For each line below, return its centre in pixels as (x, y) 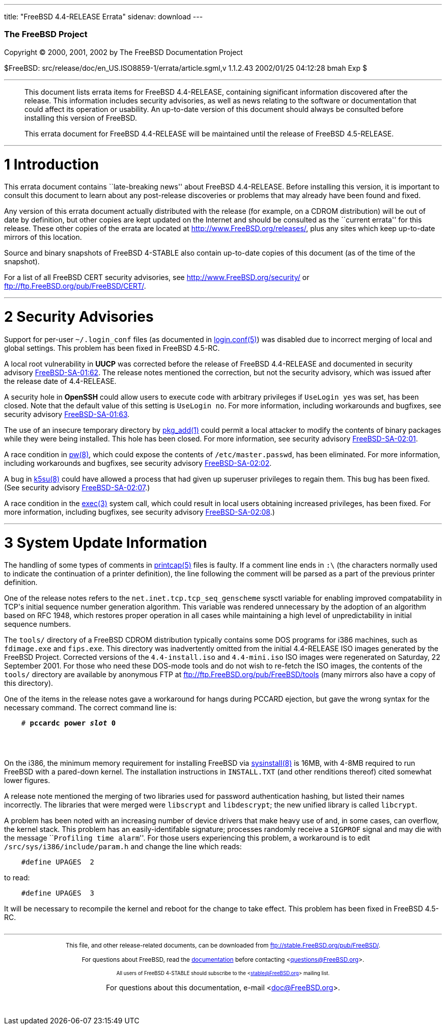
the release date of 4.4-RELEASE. (60, 381)
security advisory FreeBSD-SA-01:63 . (67, 414)
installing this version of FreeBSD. (81, 118)
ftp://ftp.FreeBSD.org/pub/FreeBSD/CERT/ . (75, 286)
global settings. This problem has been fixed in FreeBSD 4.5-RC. (112, 348)
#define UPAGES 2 (58, 862)
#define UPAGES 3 (58, 893)
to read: (17, 878)
